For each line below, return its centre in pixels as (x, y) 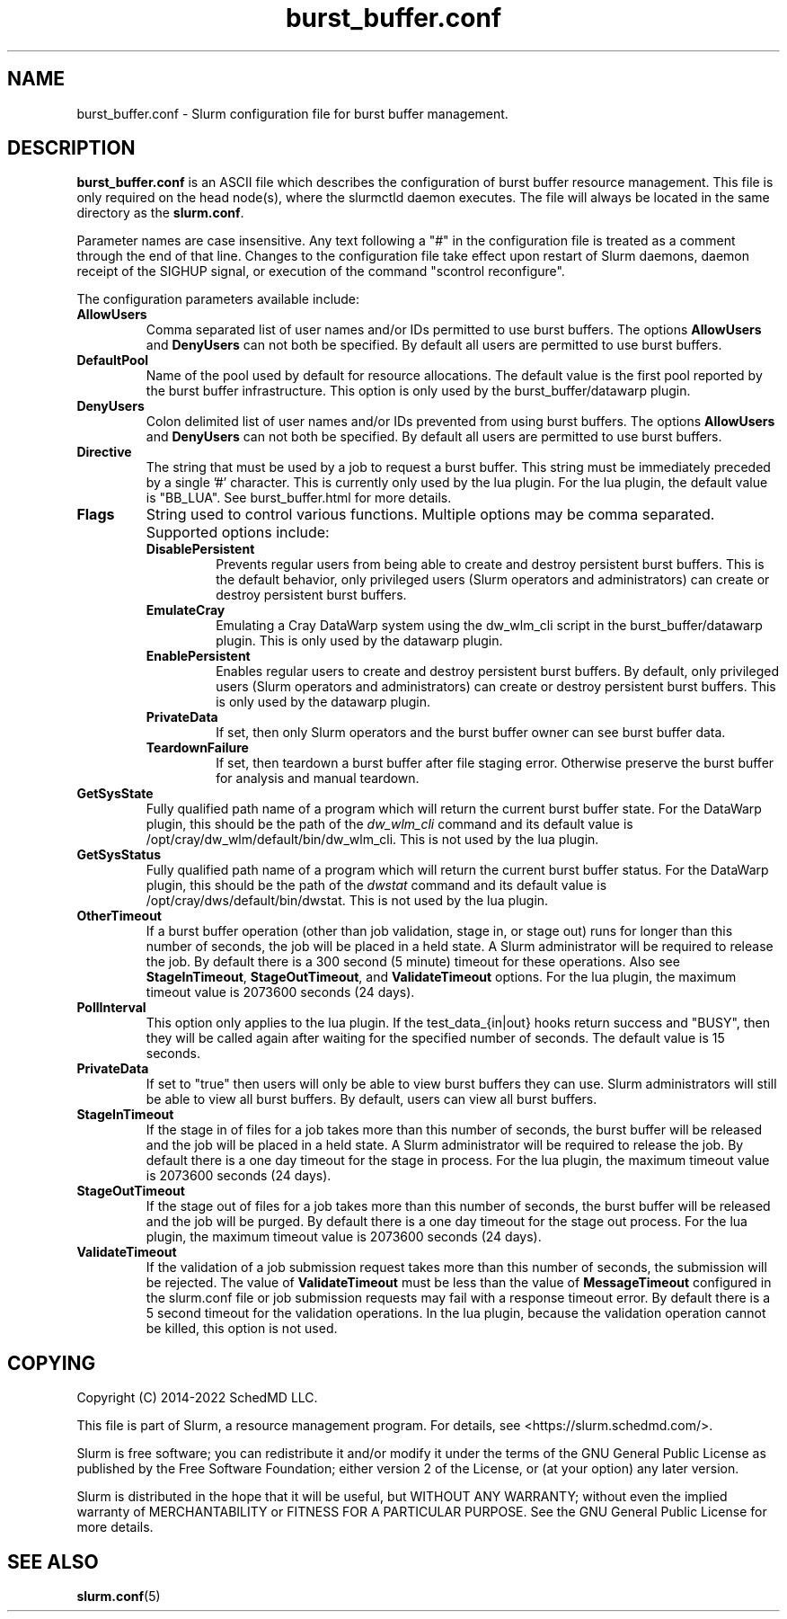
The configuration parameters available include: (218, 299)
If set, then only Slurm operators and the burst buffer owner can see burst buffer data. (471, 733)
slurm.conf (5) (119, 1597)
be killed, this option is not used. (242, 1329)
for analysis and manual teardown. (318, 778)
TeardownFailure (197, 748)
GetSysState (115, 794)
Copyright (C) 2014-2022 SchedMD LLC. (197, 1398)
